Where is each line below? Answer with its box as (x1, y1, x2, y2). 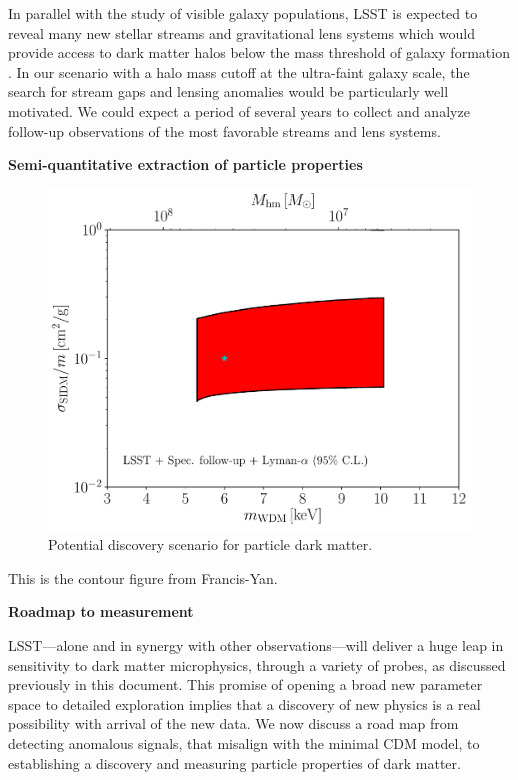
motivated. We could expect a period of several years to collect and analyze (8, 100, 470, 121)
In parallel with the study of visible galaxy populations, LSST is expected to (8, 3, 478, 23)
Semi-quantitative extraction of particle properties (8, 154, 363, 175)
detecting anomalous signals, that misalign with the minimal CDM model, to (8, 733, 480, 754)
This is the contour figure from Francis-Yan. (8, 567, 278, 588)
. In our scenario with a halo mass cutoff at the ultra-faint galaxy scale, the (8, 61, 470, 82)
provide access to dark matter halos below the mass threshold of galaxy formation (8, 42, 510, 63)
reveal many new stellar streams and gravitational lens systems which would (8, 22, 475, 43)
